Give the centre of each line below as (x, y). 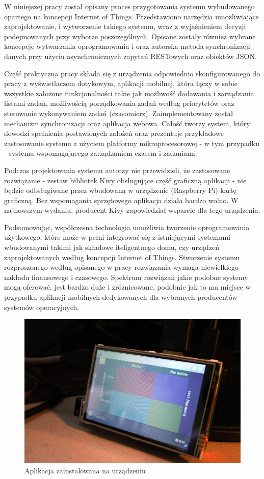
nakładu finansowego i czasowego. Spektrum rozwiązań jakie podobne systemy (126, 277)
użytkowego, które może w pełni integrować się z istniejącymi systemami (117, 237)
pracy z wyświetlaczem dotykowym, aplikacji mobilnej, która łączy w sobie (121, 83)
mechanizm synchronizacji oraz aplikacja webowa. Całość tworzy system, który (127, 123)
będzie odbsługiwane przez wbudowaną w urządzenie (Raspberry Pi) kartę (120, 190)
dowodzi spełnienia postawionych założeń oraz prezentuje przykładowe (114, 133)
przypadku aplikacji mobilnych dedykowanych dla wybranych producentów (121, 297)
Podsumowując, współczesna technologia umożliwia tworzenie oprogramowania (127, 227)
